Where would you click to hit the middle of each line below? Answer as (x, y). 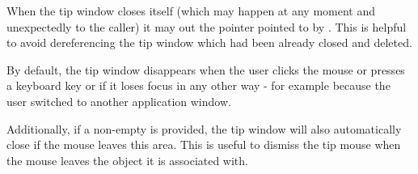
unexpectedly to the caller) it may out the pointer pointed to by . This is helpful (207, 26)
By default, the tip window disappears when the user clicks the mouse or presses (206, 69)
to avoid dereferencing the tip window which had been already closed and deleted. (209, 42)
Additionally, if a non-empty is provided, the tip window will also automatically (204, 128)
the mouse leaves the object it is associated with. (127, 160)
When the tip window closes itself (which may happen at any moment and (191, 11)
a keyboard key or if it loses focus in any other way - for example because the (198, 85)
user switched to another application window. (119, 101)
